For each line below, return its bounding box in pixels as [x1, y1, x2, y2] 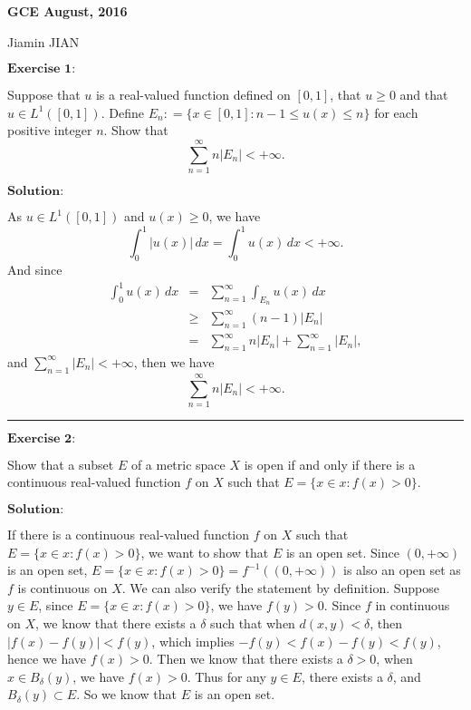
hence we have [7, 649, 87, 668]
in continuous [375, 596, 450, 615]
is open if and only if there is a [244, 454, 416, 473]
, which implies [151, 631, 235, 650]
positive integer [7, 121, 92, 140]
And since [7, 259, 62, 278]
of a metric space [130, 454, 226, 473]
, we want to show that [140, 542, 269, 561]
